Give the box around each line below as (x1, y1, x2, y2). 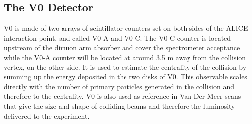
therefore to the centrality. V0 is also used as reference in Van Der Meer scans (4, 91, 241, 101)
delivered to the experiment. (4, 110, 90, 121)
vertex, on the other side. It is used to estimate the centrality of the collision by (4, 62, 247, 72)
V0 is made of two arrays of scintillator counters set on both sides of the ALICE (4, 23, 248, 33)
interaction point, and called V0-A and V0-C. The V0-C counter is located (4, 32, 231, 43)
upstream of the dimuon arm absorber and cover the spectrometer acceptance (4, 42, 240, 53)
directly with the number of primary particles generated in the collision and (4, 81, 234, 91)
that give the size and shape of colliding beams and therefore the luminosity (4, 100, 235, 111)
